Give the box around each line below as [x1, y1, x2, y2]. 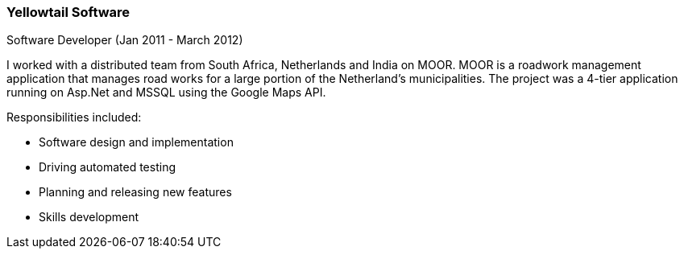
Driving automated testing [39, 160, 176, 175]
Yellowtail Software [6, 4, 131, 20]
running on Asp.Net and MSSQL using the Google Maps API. [6, 85, 326, 100]
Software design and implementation [39, 135, 234, 150]
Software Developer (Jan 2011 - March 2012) [6, 33, 243, 47]
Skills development [39, 210, 139, 224]
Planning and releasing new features [39, 185, 232, 199]
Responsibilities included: [6, 110, 142, 125]
